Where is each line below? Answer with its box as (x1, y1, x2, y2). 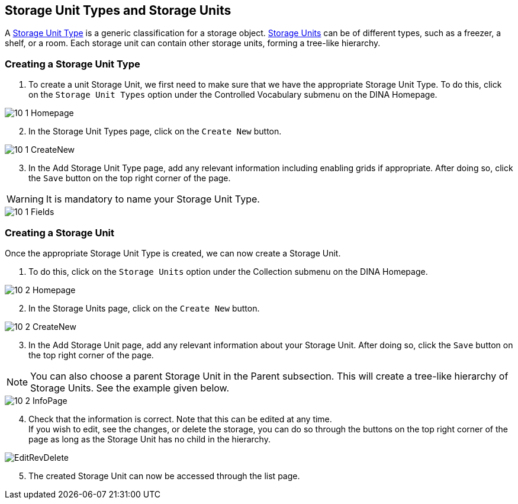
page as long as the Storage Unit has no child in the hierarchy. (28, 434, 271, 444)
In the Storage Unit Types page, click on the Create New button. (28, 126, 282, 137)
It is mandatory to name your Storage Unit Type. (46, 193, 260, 206)
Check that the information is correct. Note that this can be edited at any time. (28, 413, 332, 424)
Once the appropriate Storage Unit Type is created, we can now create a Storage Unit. (5, 248, 341, 258)
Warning (7, 193, 44, 206)
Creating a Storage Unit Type (5, 57, 140, 70)
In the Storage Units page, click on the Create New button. (28, 303, 260, 313)
